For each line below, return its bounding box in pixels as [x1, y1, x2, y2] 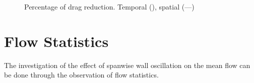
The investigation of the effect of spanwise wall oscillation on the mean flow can [4, 59, 250, 70]
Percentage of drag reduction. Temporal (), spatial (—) [24, 1, 195, 11]
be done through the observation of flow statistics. [4, 69, 159, 80]
